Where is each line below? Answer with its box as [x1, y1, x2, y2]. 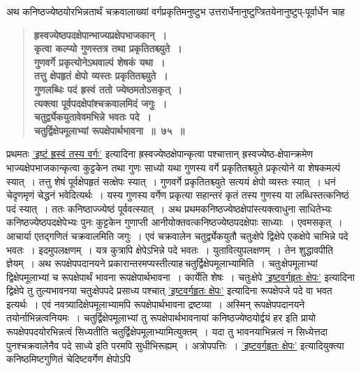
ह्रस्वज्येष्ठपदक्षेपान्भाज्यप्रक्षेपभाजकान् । [34, 27, 167, 42]
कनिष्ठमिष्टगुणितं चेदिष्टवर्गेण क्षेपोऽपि [6, 351, 131, 366]
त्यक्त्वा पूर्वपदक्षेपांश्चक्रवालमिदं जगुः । [34, 96, 168, 110]
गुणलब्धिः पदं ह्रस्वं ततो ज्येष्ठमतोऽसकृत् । [34, 82, 183, 96]
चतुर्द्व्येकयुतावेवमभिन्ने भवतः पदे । [34, 109, 152, 124]
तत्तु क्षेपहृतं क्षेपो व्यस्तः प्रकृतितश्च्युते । [34, 68, 168, 83]
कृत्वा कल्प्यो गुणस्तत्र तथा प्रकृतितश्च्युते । [34, 41, 182, 56]
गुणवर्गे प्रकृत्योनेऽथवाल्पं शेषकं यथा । [34, 54, 165, 69]
